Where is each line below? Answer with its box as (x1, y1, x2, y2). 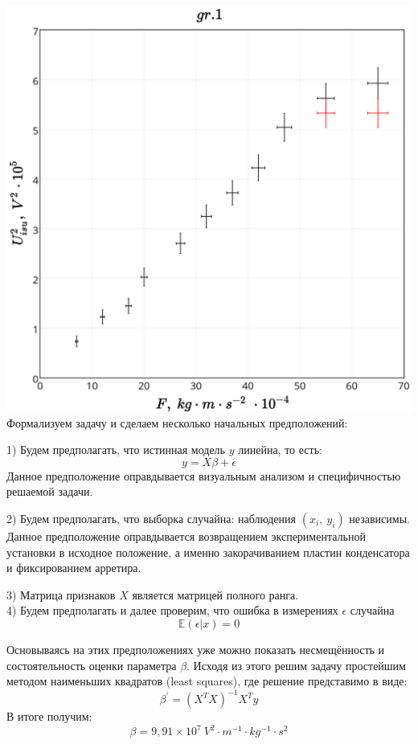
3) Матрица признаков (6, 586, 116, 603)
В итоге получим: (6, 708, 92, 725)
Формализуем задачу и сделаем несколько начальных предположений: (6, 414, 348, 431)
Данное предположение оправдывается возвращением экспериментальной (6, 527, 366, 544)
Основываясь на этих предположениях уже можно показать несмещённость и (6, 640, 385, 657)
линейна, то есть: (238, 441, 322, 458)
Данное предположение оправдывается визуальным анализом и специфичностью (6, 467, 401, 484)
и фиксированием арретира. (6, 559, 141, 576)
